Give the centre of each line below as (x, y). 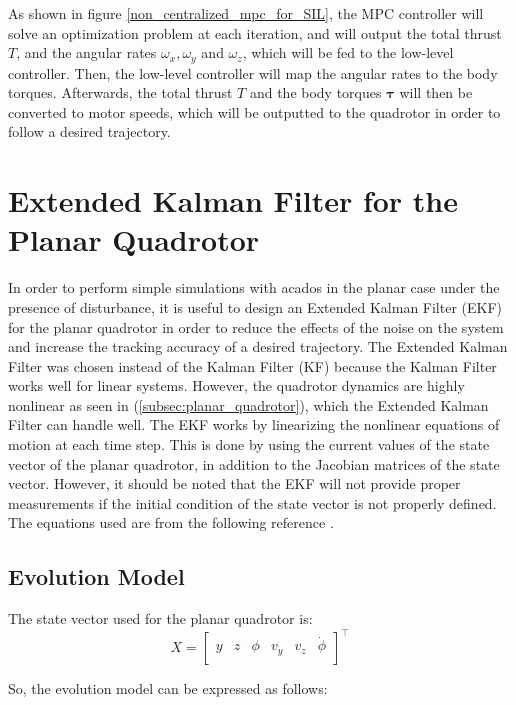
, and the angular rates (86, 52)
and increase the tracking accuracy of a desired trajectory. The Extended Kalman (258, 346)
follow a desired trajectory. (89, 131)
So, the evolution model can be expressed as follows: (168, 688)
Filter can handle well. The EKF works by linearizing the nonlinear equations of (254, 424)
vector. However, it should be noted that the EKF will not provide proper (234, 483)
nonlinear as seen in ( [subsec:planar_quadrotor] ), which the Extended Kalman (248, 404)
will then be (436, 92)
